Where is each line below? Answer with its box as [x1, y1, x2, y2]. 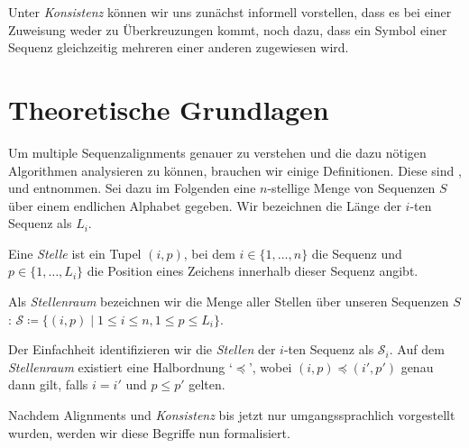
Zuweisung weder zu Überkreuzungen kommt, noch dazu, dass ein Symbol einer [8, 20, 447, 39]
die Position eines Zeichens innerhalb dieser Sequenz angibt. [87, 261, 418, 280]
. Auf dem [389, 340, 445, 359]
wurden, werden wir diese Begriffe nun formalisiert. [8, 423, 290, 442]
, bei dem [183, 243, 235, 262]
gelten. [189, 375, 225, 394]
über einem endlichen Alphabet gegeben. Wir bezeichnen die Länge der [8, 196, 401, 215]
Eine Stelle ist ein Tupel [8, 243, 142, 262]
